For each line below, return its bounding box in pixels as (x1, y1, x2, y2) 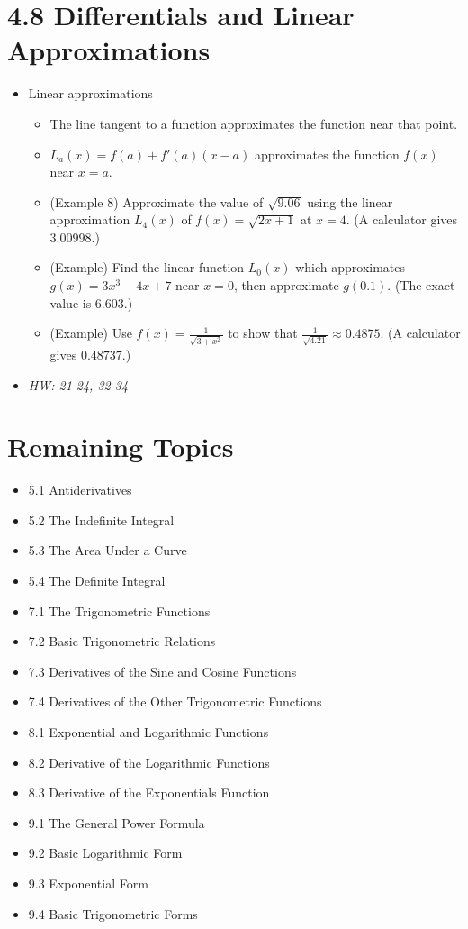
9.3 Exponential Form (28, 873, 148, 892)
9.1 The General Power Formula (28, 813, 205, 832)
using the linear (307, 192, 393, 211)
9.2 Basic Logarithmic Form (28, 843, 183, 862)
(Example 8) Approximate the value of (49, 192, 264, 211)
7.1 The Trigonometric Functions (28, 601, 211, 620)
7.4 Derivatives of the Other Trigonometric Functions (28, 692, 322, 711)
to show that (228, 323, 298, 342)
